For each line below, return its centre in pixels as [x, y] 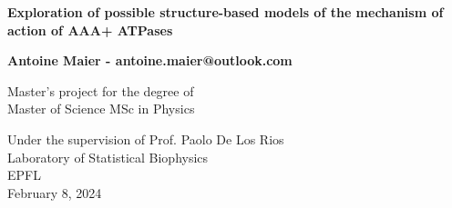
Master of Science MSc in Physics [101, 109]
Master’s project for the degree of [101, 90]
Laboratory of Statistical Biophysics [108, 157]
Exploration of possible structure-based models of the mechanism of [226, 12]
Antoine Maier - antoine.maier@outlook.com [150, 60]
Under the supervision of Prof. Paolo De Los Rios [146, 139]
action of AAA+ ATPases [90, 30]
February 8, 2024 [55, 192]
